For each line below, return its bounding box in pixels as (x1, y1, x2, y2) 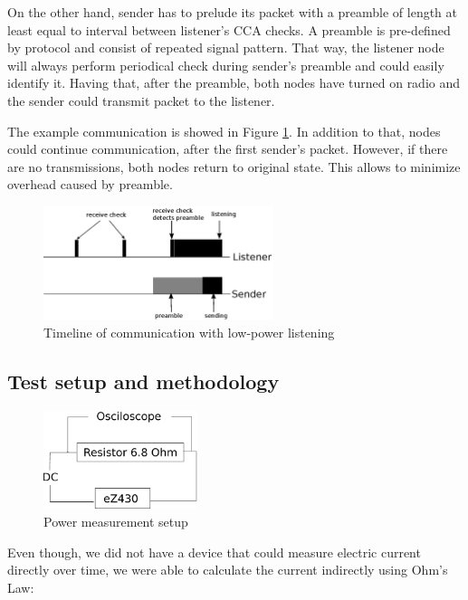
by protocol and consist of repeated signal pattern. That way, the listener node (7, 38, 444, 57)
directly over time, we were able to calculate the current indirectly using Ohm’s (7, 560, 448, 579)
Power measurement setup (43, 512, 188, 531)
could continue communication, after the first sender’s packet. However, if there (7, 139, 448, 158)
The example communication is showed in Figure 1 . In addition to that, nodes (7, 121, 441, 140)
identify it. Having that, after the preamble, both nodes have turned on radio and (7, 73, 461, 92)
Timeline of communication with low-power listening (43, 322, 335, 341)
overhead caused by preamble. (7, 175, 173, 194)
